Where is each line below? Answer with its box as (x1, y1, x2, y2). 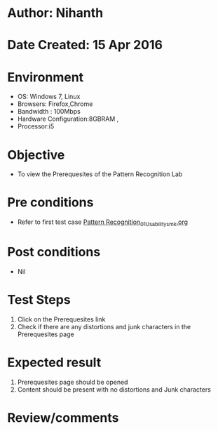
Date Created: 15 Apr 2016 (7, 37, 163, 53)
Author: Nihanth (7, 5, 104, 21)
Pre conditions (7, 194, 94, 211)
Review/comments (7, 409, 119, 425)
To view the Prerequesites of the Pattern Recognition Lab (17, 170, 183, 178)
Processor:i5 (17, 122, 55, 131)
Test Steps (7, 292, 71, 308)
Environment (7, 69, 84, 85)
